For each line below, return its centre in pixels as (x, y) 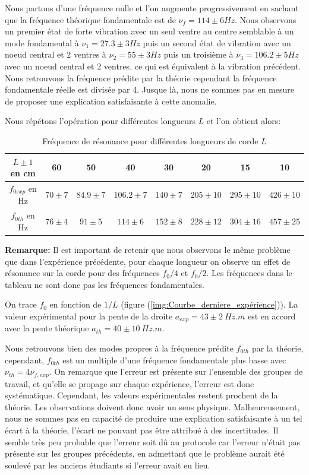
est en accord (272, 316)
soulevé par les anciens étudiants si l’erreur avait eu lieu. (108, 465)
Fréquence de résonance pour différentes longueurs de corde (150, 140)
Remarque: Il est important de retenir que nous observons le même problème (148, 249)
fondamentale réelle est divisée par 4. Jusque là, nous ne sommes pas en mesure (149, 89)
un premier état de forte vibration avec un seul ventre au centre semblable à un (149, 31)
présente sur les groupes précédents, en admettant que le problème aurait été (145, 453)
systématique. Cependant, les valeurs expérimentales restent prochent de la (141, 395)
